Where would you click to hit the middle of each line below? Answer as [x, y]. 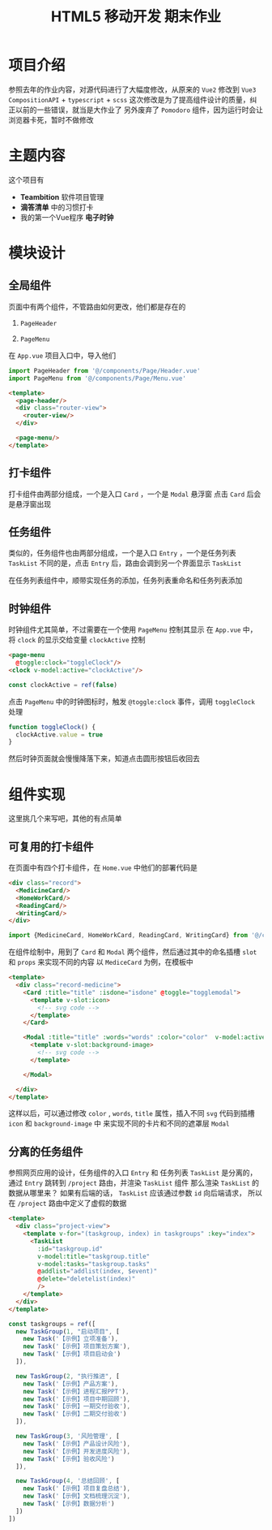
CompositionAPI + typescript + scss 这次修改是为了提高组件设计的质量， [129, 99]
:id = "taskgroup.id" [70, 1249]
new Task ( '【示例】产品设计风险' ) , [77, 1444]
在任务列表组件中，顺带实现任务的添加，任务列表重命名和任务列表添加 [125, 581]
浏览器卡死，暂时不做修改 [51, 119]
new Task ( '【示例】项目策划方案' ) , [77, 1346]
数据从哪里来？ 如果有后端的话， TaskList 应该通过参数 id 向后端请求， [127, 1193]
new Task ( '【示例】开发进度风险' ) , [77, 1451]
